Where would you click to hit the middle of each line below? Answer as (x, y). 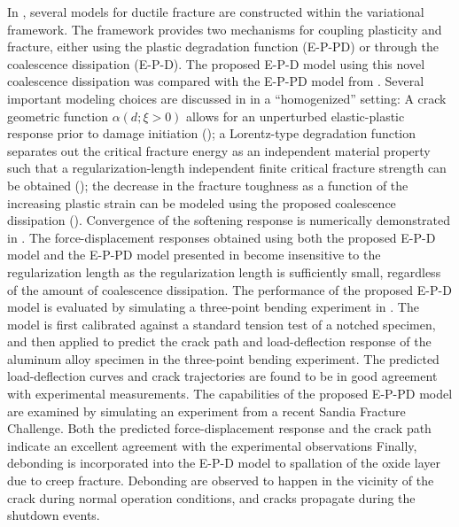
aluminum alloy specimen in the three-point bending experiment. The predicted (223, 358)
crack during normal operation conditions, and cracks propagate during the (211, 497)
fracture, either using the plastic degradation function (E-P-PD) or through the (223, 46)
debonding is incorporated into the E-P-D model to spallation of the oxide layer (224, 463)
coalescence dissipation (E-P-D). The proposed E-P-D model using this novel (216, 63)
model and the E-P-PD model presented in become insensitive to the (194, 255)
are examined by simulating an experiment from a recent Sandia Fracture (206, 411)
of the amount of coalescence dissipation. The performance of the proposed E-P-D (229, 289)
